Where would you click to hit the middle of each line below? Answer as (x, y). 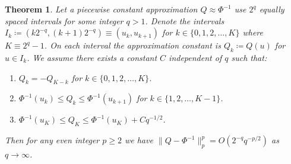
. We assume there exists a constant (92, 57)
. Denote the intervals (185, 20)
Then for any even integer (52, 140)
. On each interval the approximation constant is (132, 45)
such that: (249, 57)
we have (139, 140)
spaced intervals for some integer (64, 20)
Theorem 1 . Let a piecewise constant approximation (101, 9)
